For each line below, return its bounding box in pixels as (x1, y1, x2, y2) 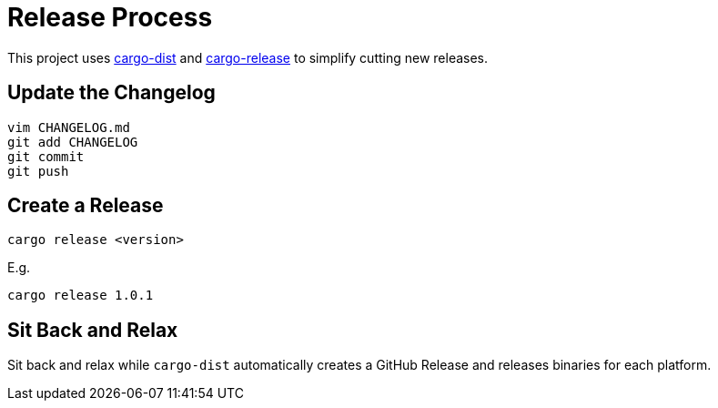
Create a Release (7, 194, 164, 218)
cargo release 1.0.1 (7, 288, 154, 303)
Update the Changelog (7, 81, 216, 105)
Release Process (7, 2, 213, 33)
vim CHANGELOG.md (7, 119, 130, 135)
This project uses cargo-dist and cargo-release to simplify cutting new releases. (7, 49, 489, 66)
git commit (7, 148, 85, 164)
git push (7, 163, 69, 178)
